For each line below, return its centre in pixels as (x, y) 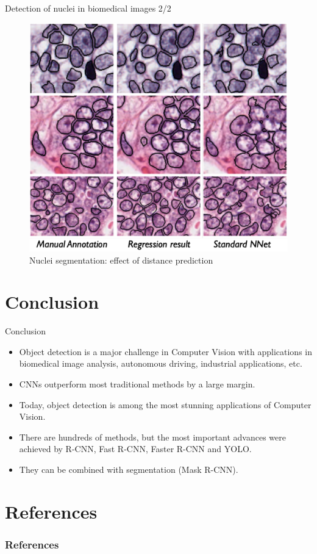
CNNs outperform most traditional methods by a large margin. (137, 384)
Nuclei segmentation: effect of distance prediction (121, 260)
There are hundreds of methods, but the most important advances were (153, 437)
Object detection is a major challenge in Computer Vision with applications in (166, 351)
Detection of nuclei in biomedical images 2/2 (88, 8)
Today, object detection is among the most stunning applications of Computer (165, 404)
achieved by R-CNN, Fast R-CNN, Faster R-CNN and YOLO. (135, 449)
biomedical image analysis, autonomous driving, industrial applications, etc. (161, 363)
